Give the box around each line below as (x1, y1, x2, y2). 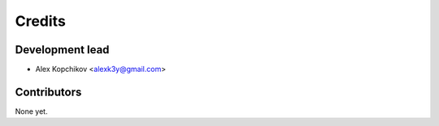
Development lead (15, 43, 110, 57)
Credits (15, 12, 67, 30)
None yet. (15, 106, 48, 116)
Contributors (15, 85, 82, 99)
